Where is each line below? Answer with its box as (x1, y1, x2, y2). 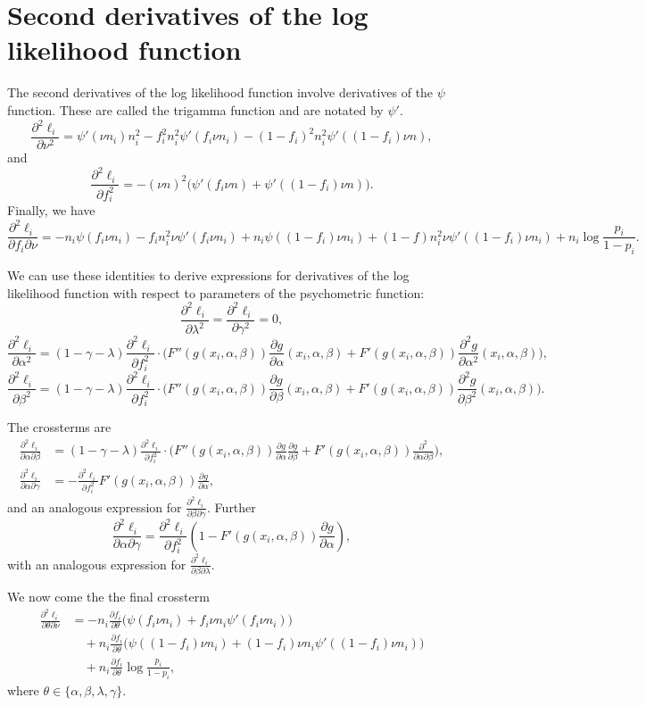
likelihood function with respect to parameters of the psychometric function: (7, 283, 425, 302)
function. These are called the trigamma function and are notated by (7, 100, 384, 119)
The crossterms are (7, 418, 112, 436)
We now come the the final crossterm (7, 587, 210, 606)
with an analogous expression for (7, 554, 186, 573)
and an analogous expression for (7, 497, 182, 516)
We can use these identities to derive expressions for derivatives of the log (7, 266, 410, 285)
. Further (207, 497, 256, 516)
